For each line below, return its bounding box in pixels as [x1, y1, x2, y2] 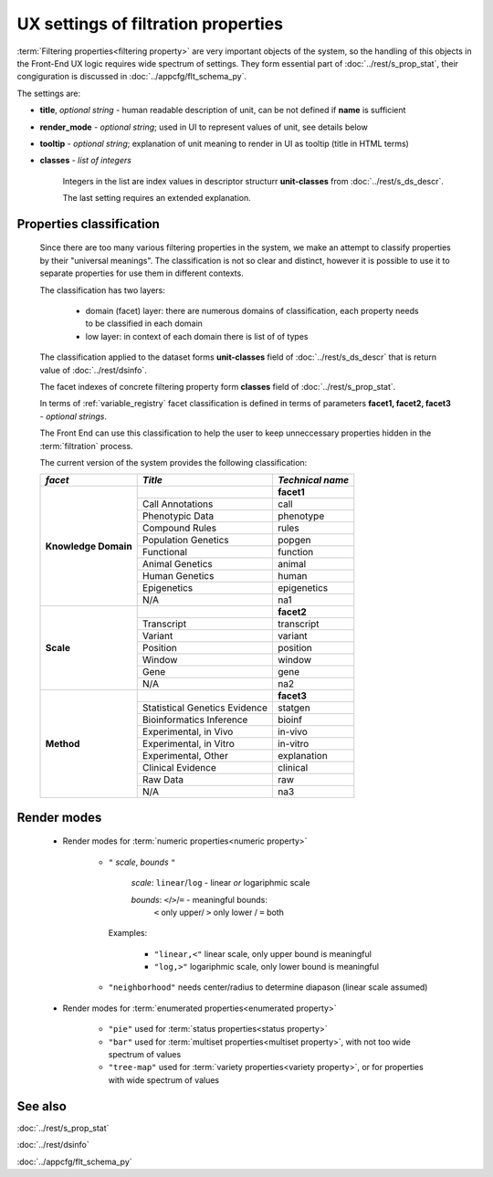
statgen [277, 701, 310, 714]
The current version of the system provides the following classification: [39, 457, 308, 468]
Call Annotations [142, 498, 214, 510]
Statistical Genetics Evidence [142, 701, 268, 714]
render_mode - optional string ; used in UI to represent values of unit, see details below [39, 121, 369, 132]
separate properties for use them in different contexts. [39, 268, 244, 278]
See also [16, 1098, 68, 1114]
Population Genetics [142, 534, 230, 547]
